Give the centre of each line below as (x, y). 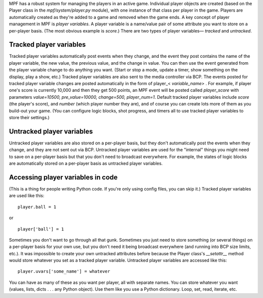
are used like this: (27, 196)
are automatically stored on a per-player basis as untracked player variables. (86, 163)
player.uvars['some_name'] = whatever (64, 272)
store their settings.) (29, 117)
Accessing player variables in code (63, 177)
